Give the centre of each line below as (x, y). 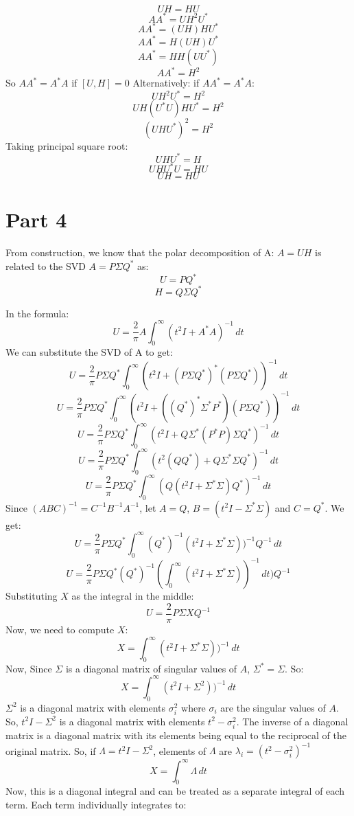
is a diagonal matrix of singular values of (151, 668)
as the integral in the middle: (133, 596)
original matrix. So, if (51, 750)
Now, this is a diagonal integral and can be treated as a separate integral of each (175, 791)
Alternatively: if (166, 82)
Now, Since (29, 668)
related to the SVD (46, 265)
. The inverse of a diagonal (292, 721)
